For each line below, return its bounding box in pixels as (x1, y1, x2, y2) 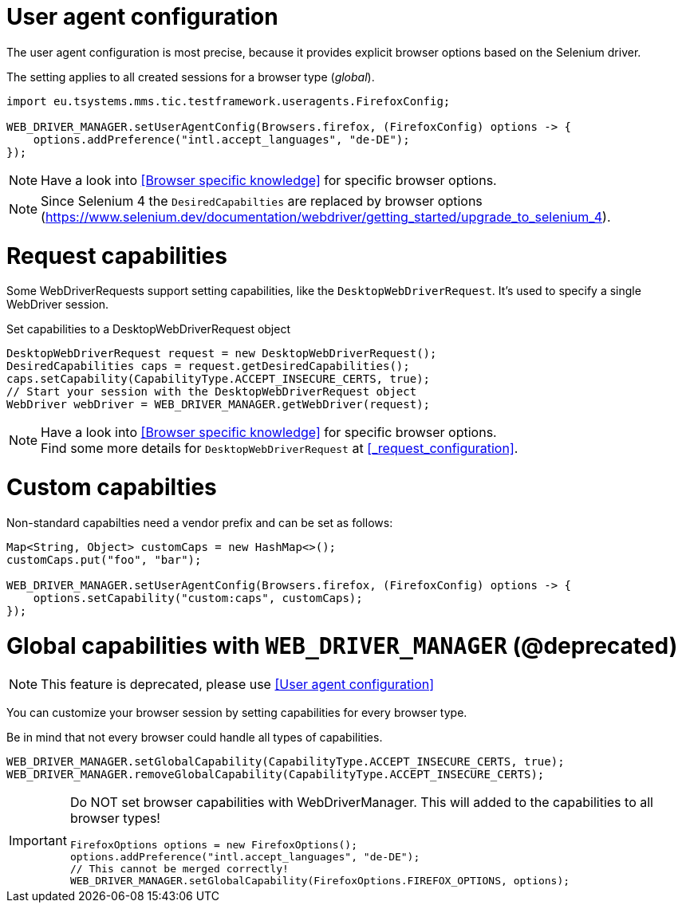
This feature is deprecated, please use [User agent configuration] (41, 676, 435, 693)
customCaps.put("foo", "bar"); (6, 553, 202, 566)
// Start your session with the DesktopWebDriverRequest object (6, 385, 417, 399)
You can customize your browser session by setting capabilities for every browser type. (6, 706, 467, 720)
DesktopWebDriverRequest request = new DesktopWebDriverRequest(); (6, 347, 437, 360)
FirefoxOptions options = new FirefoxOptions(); (69, 839, 357, 852)
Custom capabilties (6, 474, 217, 501)
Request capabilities (6, 242, 227, 270)
